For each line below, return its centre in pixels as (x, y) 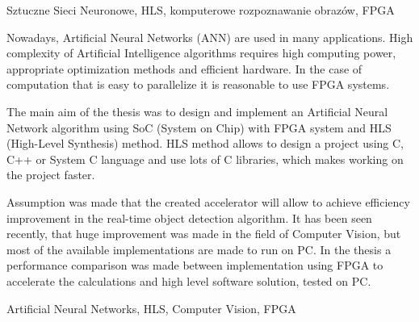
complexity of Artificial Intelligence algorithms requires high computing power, (201, 53)
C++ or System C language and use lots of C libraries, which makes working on (205, 159)
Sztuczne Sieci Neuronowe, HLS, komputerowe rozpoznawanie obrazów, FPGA (201, 10)
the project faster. (51, 175)
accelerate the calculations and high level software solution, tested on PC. (189, 280)
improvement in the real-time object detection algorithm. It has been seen (189, 217)
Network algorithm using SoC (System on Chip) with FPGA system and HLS (199, 127)
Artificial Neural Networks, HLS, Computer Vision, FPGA (151, 308)
